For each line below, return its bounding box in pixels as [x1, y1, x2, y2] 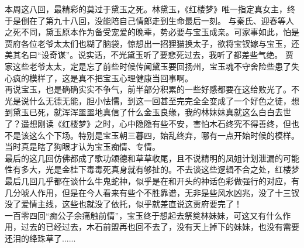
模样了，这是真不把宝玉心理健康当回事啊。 [29, 71, 193, 84]
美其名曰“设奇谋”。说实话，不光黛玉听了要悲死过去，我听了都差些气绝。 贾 [5, 49, 293, 61]
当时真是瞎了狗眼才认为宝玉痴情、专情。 [5, 140, 160, 153]
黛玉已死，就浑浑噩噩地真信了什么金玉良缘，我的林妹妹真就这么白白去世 [12, 106, 291, 118]
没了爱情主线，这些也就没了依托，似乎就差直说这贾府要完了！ [5, 198, 242, 210]
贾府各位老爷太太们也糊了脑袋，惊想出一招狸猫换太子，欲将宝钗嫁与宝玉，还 [5, 37, 299, 49]
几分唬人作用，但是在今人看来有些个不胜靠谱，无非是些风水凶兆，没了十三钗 [5, 186, 299, 198]
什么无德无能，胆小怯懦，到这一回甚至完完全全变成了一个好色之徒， [29, 94, 291, 106]
